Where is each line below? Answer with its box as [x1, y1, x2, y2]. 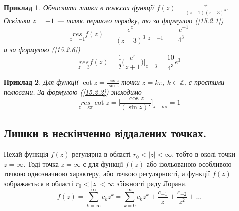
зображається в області [4, 178, 73, 188]
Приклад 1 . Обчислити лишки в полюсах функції [4, 2, 154, 12]
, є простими [184, 77, 225, 87]
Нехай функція [4, 149, 49, 159]
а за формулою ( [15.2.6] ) [4, 44, 80, 54]
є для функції [83, 158, 123, 169]
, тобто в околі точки [172, 149, 236, 159]
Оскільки [4, 15, 30, 25]
